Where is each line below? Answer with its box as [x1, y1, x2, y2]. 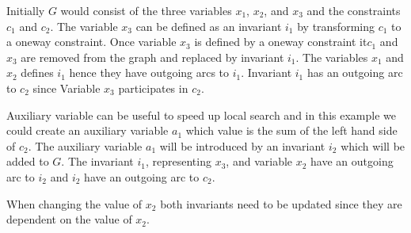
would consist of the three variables [60, 2, 232, 18]
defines [21, 64, 54, 81]
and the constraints [306, 2, 401, 18]
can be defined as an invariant [135, 17, 282, 34]
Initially [6, 2, 45, 18]
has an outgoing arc [306, 64, 403, 81]
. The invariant [61, 153, 134, 170]
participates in [118, 79, 188, 96]
